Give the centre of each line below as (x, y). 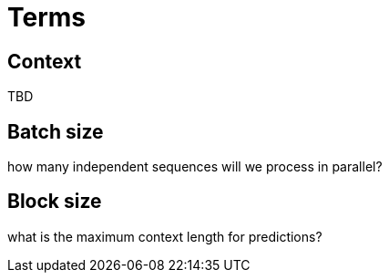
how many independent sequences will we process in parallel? (195, 167)
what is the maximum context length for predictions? (165, 236)
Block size (55, 202)
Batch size (56, 131)
